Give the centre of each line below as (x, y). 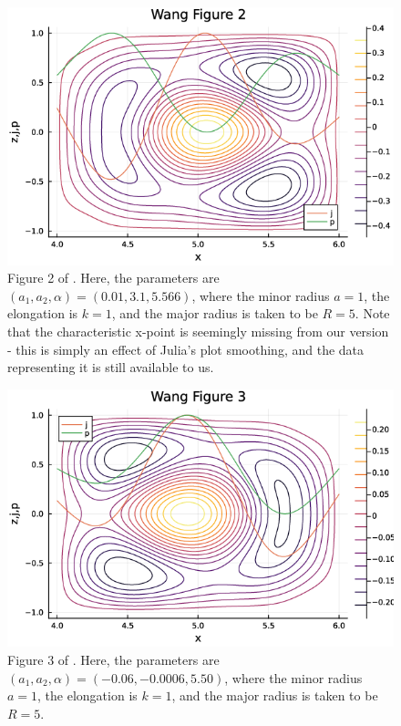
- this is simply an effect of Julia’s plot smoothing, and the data (186, 349)
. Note (372, 313)
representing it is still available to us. (111, 367)
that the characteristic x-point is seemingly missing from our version (198, 332)
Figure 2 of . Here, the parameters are (113, 278)
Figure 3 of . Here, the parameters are (113, 660)
